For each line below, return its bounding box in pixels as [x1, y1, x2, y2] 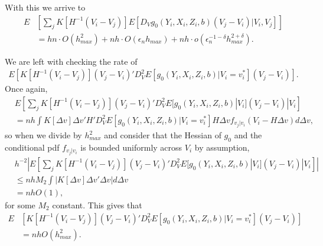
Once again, [5, 82, 48, 95]
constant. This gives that [52, 199, 142, 211]
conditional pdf [5, 141, 60, 153]
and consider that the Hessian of [104, 129, 221, 141]
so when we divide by [5, 129, 82, 141]
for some [5, 199, 35, 211]
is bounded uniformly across [80, 141, 182, 153]
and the [234, 129, 262, 141]
